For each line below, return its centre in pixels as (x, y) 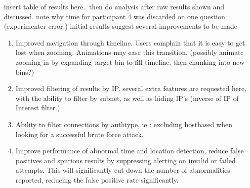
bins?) (25, 71)
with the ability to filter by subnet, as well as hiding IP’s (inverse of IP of (127, 98)
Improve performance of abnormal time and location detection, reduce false (129, 151)
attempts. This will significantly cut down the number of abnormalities (123, 170)
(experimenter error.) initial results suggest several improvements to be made (121, 26)
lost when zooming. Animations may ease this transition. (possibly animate (129, 52)
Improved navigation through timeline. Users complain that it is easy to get (130, 42)
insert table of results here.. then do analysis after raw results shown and (114, 6)
